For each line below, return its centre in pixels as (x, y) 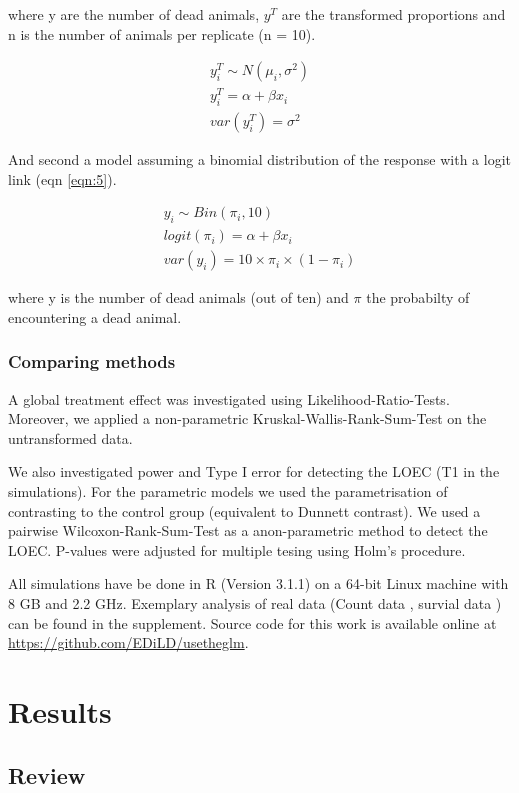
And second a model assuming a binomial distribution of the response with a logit (260, 159)
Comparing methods (92, 361)
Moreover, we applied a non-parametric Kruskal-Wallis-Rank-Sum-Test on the (247, 418)
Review (47, 774)
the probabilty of (418, 297)
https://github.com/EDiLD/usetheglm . (128, 642)
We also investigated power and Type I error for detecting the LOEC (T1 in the (254, 471)
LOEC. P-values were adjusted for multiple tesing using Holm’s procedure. (237, 549)
